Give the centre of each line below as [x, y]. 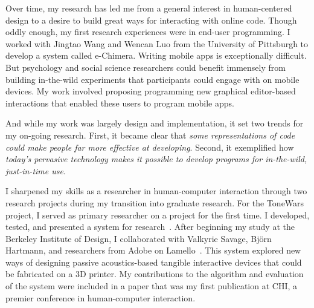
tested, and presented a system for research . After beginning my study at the [150, 227]
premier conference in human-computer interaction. [101, 297]
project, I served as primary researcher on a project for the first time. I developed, [158, 215]
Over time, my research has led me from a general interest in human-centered [149, 8]
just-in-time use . [36, 170]
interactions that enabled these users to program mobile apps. [120, 103]
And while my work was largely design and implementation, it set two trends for [155, 123]
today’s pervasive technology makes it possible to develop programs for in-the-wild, [156, 159]
